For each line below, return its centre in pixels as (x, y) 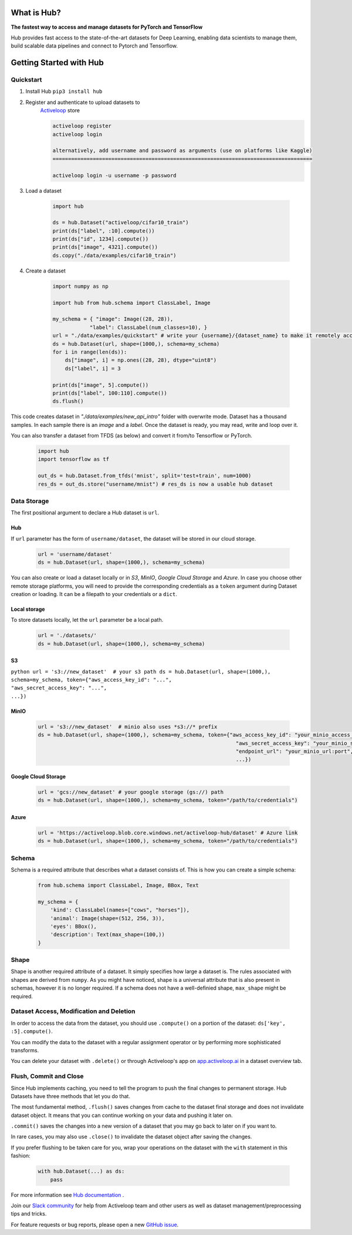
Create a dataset (45, 271)
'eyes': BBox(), (73, 926)
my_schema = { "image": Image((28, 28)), (113, 319)
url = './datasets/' (67, 635)
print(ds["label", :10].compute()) (104, 231)
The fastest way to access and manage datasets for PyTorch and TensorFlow (107, 27)
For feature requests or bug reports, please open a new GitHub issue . (95, 1224)
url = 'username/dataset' (75, 554)
